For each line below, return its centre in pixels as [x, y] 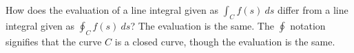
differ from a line [313, 10]
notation [308, 25]
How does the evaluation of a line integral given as [112, 10]
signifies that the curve [54, 41]
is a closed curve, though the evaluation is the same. [225, 41]
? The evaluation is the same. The [202, 25]
